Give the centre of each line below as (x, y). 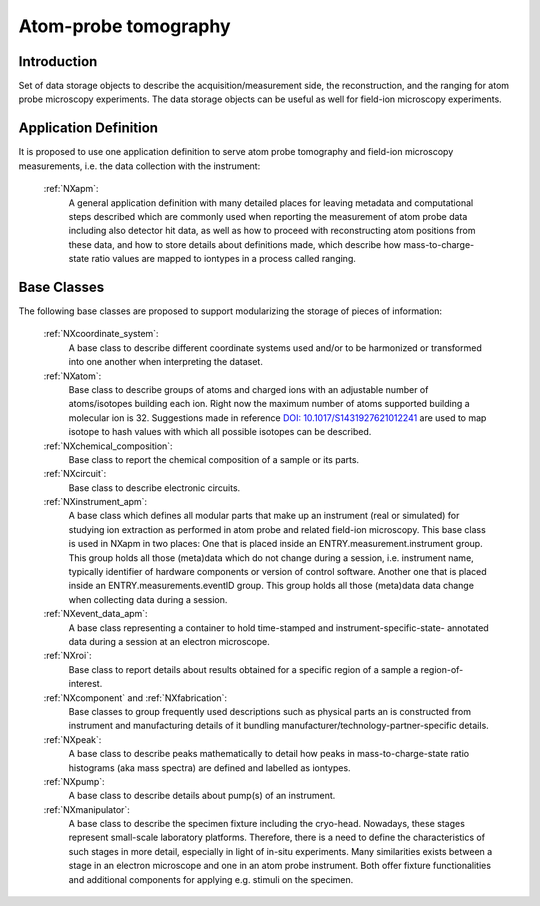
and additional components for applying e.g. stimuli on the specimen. (211, 879)
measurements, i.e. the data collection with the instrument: (139, 166)
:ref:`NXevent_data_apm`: (96, 614)
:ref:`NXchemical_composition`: (108, 446)
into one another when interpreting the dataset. (166, 362)
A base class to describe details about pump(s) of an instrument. (202, 796)
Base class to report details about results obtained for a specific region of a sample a (243, 669)
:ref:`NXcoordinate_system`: (101, 334)
